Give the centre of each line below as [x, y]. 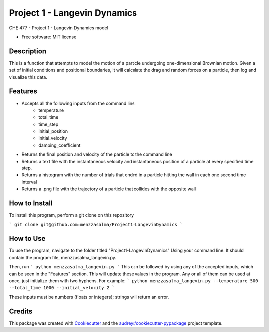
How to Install [31, 204]
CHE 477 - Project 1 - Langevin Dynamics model [59, 28]
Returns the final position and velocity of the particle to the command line [97, 154]
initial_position [53, 131]
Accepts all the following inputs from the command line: [79, 103]
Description [28, 51]
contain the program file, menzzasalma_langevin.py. [63, 257]
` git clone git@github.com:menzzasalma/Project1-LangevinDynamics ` [96, 225]
